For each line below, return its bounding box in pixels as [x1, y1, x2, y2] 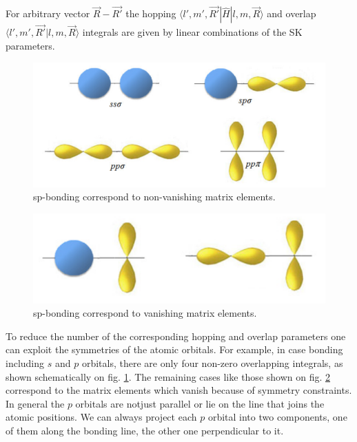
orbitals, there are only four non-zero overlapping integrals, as [81, 356, 343, 370]
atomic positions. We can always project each [6, 410, 197, 424]
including [6, 356, 45, 370]
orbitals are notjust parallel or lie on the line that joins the [75, 396, 325, 410]
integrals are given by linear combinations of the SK [82, 25, 303, 39]
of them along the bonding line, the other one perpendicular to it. [6, 423, 284, 437]
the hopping [125, 6, 176, 21]
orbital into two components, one [207, 410, 347, 424]
